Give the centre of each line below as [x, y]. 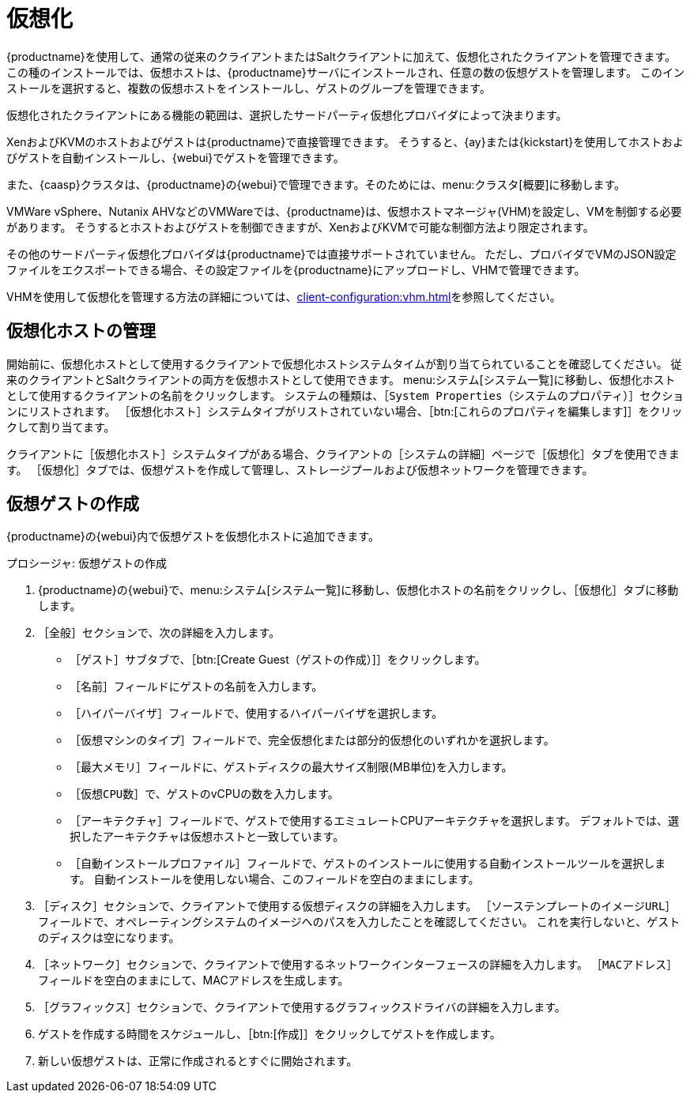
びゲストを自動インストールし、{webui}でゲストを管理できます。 [175, 157]
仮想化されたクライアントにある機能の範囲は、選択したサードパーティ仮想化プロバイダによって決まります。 [287, 115]
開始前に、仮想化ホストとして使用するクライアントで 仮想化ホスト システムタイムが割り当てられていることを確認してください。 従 [344, 363]
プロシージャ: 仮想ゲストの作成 [87, 563]
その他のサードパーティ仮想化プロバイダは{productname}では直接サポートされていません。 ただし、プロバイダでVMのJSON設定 [341, 254]
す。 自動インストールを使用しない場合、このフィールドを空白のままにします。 [275, 879]
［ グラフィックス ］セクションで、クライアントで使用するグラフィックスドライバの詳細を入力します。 [302, 1007]
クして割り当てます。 [61, 427]
